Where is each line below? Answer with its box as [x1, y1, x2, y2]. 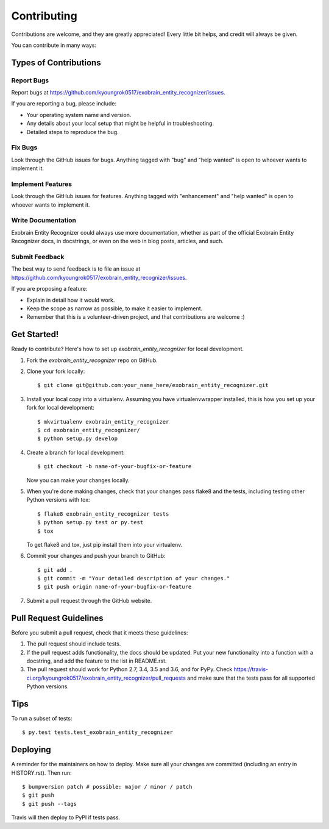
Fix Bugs [11, 143, 38, 152]
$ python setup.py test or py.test [37, 519, 144, 526]
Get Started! [11, 329, 59, 340]
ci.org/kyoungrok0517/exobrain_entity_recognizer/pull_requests [26, 674, 186, 681]
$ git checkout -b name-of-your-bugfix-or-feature [37, 463, 192, 470]
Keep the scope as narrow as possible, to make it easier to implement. [26, 305, 203, 312]
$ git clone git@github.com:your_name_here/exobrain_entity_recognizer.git [37, 382, 269, 389]
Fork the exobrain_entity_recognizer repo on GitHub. [26, 357, 158, 364]
